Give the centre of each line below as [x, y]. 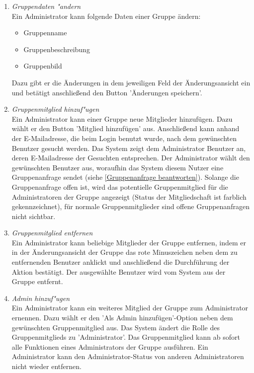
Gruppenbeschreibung [57, 49]
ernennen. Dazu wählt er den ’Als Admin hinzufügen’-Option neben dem [122, 318]
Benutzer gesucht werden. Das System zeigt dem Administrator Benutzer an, [129, 148]
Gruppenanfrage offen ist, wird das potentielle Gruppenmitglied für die [120, 186]
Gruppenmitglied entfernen [52, 233]
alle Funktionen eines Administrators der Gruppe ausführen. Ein [110, 346]
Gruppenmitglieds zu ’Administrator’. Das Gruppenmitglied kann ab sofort [126, 337]
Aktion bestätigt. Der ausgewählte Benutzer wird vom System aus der [119, 271]
